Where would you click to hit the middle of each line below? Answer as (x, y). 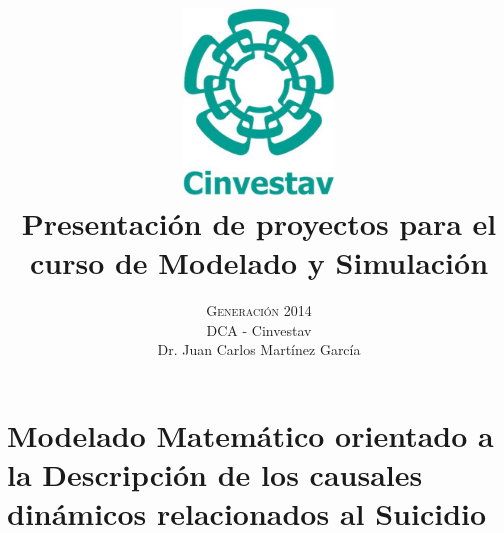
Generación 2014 (259, 309)
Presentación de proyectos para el (259, 222)
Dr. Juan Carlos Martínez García (259, 349)
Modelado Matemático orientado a (250, 434)
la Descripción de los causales (215, 473)
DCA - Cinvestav (259, 329)
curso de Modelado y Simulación (259, 262)
